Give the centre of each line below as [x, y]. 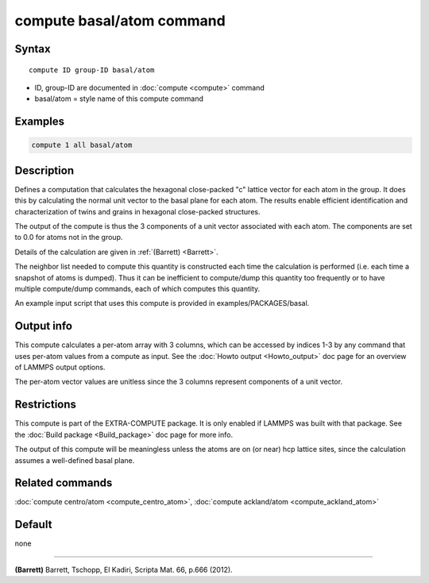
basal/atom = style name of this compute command [119, 98]
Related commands [64, 483]
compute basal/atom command [120, 21]
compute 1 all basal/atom [82, 145]
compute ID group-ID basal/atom [92, 70]
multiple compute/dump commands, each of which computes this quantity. [137, 288]
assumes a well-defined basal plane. [75, 460]
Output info [44, 326]
